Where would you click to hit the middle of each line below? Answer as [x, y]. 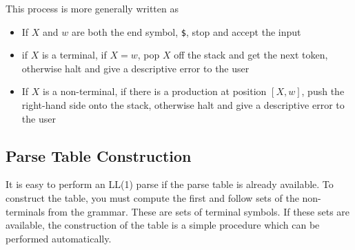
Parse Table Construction [99, 155]
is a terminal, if [74, 55]
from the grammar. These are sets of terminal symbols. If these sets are [199, 211]
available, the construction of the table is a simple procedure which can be [163, 225]
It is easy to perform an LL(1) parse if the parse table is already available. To [170, 184]
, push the [323, 91]
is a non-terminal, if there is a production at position [155, 91]
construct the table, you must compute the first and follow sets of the [152, 198]
